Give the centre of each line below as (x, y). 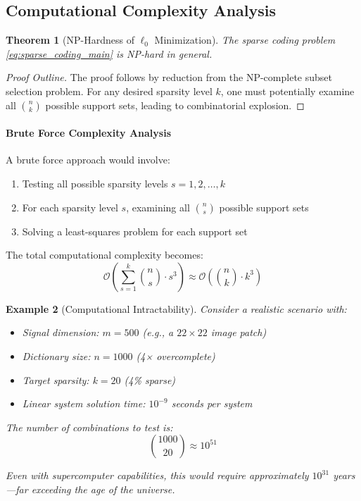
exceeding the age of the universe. (103, 489)
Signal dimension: (61, 332)
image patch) (239, 332)
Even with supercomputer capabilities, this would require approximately (157, 475)
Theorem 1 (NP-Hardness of (70, 40)
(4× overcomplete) (176, 355)
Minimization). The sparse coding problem (245, 40)
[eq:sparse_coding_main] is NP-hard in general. (109, 53)
